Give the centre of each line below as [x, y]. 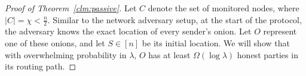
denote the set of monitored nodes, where [224, 8]
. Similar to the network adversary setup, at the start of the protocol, [175, 19]
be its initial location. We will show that [216, 43]
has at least [169, 54]
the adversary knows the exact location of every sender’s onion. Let [128, 31]
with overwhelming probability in [66, 54]
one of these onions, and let [55, 43]
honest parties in [267, 54]
